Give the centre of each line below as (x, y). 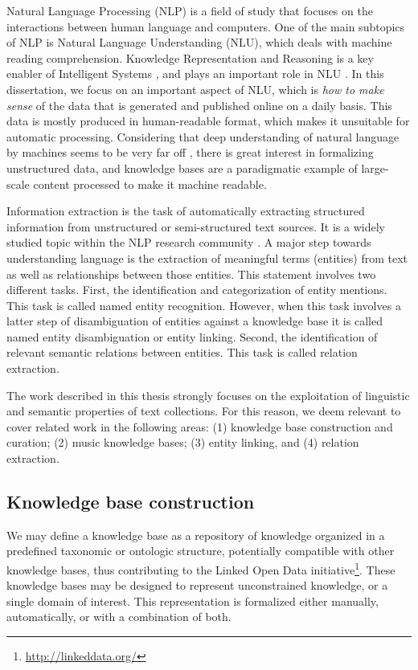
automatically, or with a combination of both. (119, 617)
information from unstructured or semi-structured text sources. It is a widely (196, 226)
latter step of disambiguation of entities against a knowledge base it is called (195, 321)
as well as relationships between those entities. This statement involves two (191, 274)
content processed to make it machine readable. (150, 184)
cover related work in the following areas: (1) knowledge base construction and (200, 426)
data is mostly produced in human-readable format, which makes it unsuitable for (208, 121)
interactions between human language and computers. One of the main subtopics (206, 26)
